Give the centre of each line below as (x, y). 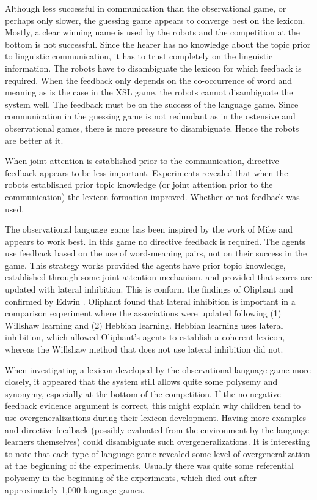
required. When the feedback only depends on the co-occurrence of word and (149, 80)
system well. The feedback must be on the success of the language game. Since (152, 104)
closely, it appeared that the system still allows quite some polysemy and (141, 382)
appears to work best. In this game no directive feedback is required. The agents (155, 241)
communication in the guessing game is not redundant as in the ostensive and (150, 116)
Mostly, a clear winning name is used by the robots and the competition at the (152, 32)
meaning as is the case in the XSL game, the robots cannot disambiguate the (149, 92)
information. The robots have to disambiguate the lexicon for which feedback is (153, 68)
